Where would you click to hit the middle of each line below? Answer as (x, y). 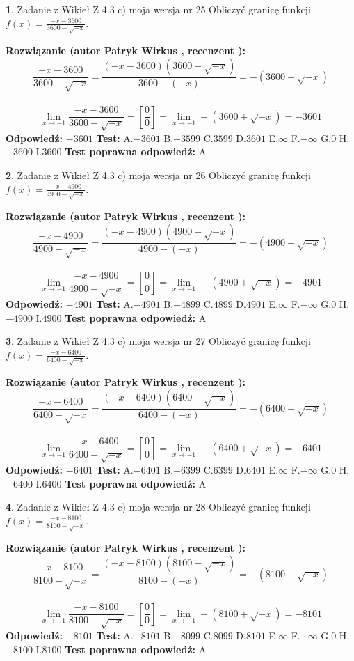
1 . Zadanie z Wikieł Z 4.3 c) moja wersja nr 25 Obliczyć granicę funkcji (158, 9)
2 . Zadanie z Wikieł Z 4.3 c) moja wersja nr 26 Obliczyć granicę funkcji (158, 175)
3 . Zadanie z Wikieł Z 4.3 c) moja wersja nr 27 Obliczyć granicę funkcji (158, 341)
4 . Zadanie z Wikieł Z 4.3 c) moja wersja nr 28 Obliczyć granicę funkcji (158, 507)
